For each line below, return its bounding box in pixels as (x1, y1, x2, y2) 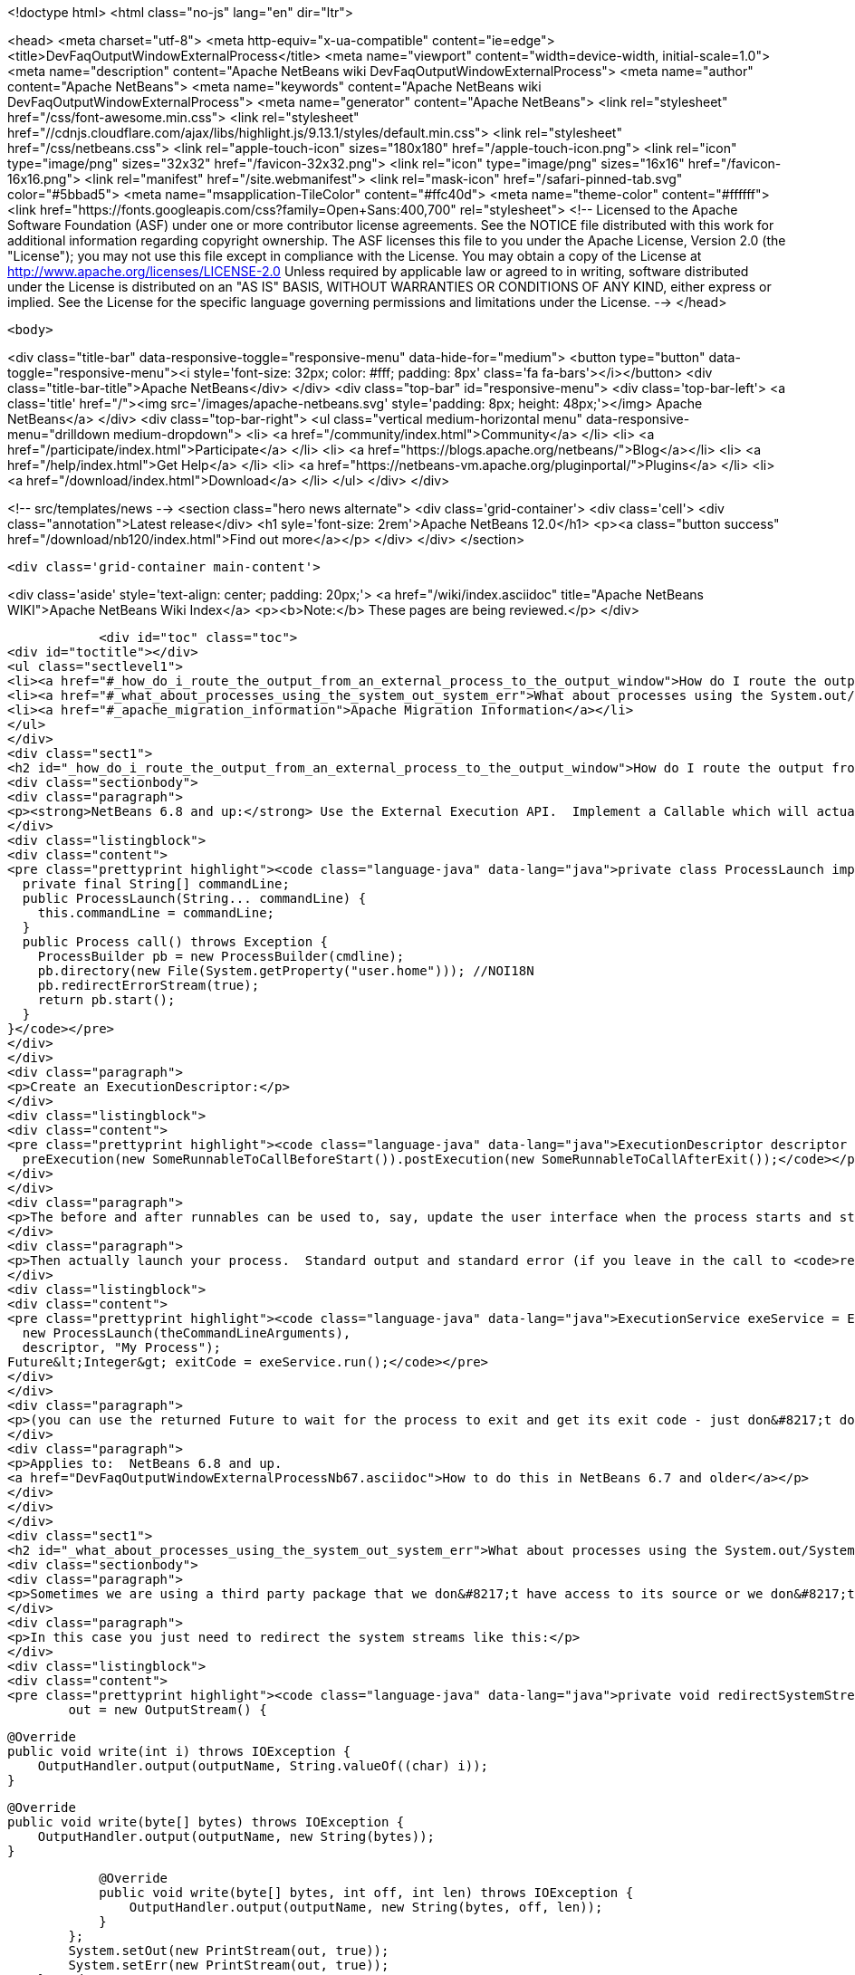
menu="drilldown (7, 427, 110, 442)
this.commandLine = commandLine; (37, 906, 275, 920)
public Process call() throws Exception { (22, 935, 329, 949)
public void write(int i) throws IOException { (7, 1744, 351, 1759)
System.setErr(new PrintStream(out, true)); (68, 1958, 389, 1972)
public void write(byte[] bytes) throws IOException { (7, 1815, 405, 1829)
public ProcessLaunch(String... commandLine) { (22, 891, 367, 906)
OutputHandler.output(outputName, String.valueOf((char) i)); (37, 1759, 489, 1773)
